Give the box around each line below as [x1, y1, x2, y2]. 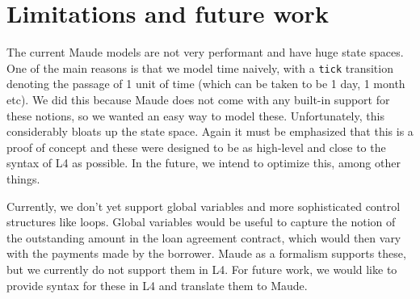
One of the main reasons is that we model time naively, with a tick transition [6, 59, 393, 76]
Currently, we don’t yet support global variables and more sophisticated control [6, 197, 401, 214]
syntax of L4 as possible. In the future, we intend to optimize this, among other [6, 154, 401, 171]
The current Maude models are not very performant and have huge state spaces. [6, 44, 404, 61]
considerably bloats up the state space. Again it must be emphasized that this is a [6, 123, 414, 140]
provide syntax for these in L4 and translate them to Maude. [6, 276, 308, 293]
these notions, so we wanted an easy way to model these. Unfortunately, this [6, 107, 384, 124]
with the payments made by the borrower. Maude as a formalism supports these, [6, 245, 406, 262]
